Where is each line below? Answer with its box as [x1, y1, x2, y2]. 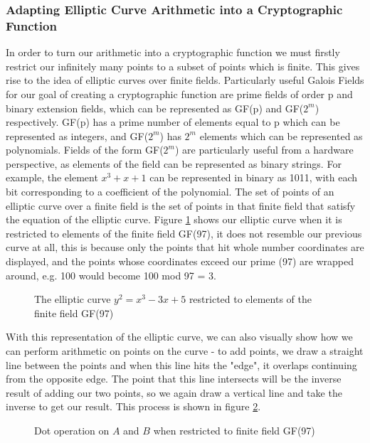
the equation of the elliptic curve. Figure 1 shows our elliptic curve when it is [6, 212, 342, 227]
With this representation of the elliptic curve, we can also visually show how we [6, 329, 353, 344]
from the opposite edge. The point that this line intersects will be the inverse [6, 371, 342, 386]
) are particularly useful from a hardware [174, 142, 354, 157]
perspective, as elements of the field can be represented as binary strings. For [6, 156, 342, 171]
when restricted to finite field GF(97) [153, 422, 315, 437]
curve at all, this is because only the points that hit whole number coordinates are [6, 240, 364, 255]
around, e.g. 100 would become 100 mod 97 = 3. [6, 267, 216, 282]
